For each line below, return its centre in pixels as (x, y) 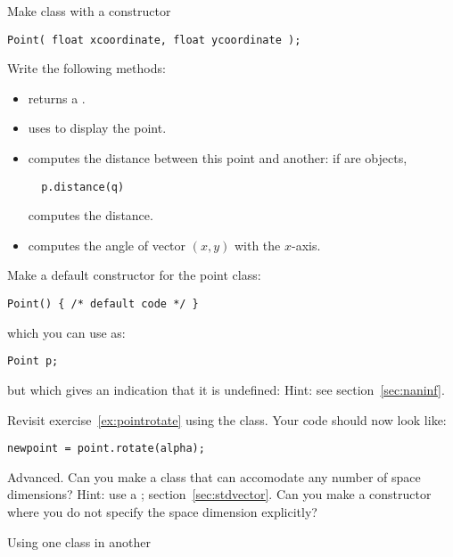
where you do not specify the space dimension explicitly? (162, 512)
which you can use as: (66, 332)
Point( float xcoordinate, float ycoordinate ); (154, 40)
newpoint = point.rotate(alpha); (106, 449)
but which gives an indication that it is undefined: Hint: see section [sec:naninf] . (226, 389)
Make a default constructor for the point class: (134, 275)
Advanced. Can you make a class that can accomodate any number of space (214, 476)
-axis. (306, 245)
